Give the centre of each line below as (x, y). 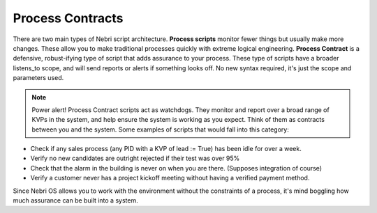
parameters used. (38, 78)
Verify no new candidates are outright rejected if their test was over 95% (135, 158)
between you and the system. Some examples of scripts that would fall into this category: (160, 129)
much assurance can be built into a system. (76, 200)
